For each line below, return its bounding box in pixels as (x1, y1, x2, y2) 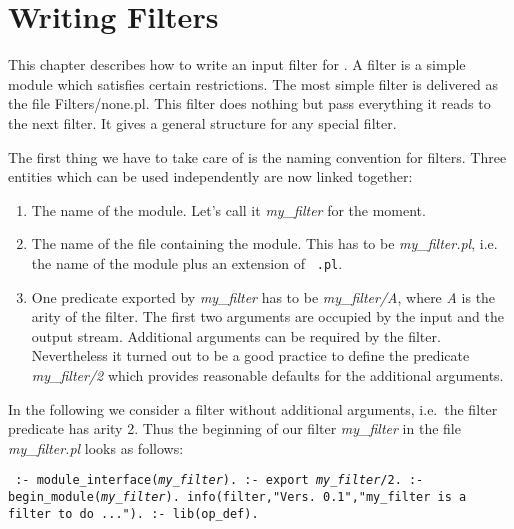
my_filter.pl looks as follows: (8, 437, 184, 458)
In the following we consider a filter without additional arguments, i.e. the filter (8, 398, 498, 419)
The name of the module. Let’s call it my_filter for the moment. (31, 199, 426, 220)
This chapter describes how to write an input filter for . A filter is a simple (8, 54, 466, 75)
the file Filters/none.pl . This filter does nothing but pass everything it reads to (8, 93, 491, 114)
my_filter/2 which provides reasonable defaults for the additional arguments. (31, 364, 504, 385)
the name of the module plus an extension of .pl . (31, 252, 343, 273)
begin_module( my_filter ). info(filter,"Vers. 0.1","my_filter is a (8, 489, 467, 504)
